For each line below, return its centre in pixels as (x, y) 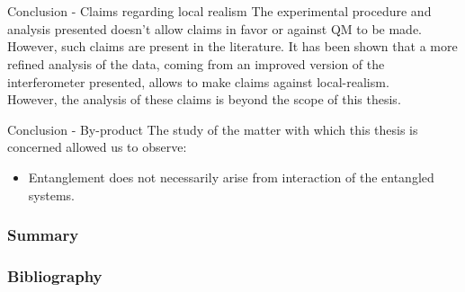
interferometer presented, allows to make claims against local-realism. (198, 81)
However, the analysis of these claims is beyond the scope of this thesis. (204, 99)
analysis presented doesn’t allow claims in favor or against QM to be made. (215, 28)
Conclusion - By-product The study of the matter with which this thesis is (213, 129)
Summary (43, 235)
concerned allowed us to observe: (97, 147)
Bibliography (55, 275)
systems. (51, 195)
